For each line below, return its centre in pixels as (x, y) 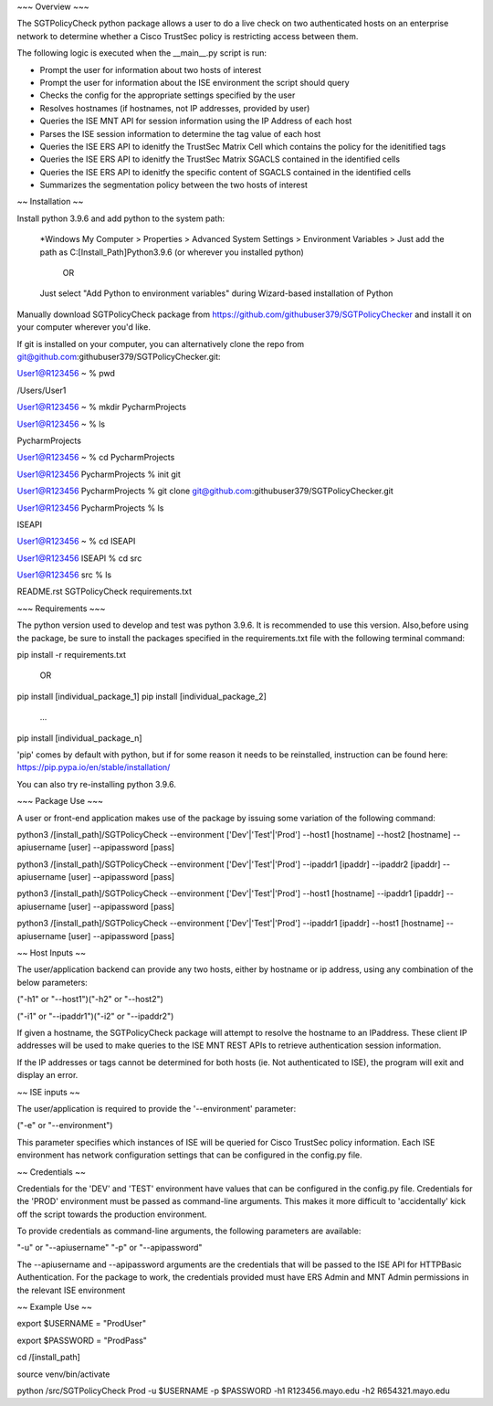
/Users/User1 (42, 390)
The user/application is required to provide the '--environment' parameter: (157, 1108)
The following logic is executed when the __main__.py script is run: (142, 53)
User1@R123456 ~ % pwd (66, 374)
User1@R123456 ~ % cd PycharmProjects (96, 458)
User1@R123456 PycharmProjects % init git (99, 474)
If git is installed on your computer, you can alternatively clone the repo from (161, 344)
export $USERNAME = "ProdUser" (81, 1324)
